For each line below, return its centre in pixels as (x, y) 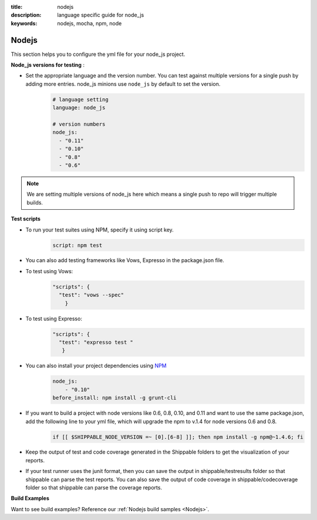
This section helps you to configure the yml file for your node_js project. (98, 54)
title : (17, 7)
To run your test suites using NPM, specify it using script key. (100, 230)
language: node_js (79, 108)
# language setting (80, 99)
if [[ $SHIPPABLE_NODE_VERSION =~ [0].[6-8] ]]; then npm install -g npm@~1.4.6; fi (178, 437)
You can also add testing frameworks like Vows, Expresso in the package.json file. (125, 260)
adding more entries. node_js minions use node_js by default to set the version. (123, 84)
